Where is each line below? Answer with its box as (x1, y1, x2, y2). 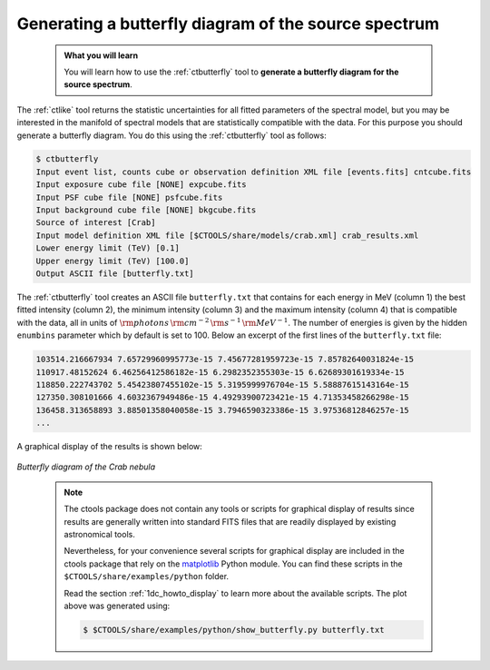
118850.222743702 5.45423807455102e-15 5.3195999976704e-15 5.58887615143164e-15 (35, 379, 410, 389)
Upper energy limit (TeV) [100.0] (35, 255, 190, 266)
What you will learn (64, 50, 139, 61)
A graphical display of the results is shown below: (16, 441, 203, 452)
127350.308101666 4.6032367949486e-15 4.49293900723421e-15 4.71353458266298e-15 (35, 392, 410, 403)
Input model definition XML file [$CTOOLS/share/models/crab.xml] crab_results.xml (35, 230, 419, 241)
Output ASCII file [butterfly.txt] (35, 269, 194, 279)
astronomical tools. (64, 529, 135, 540)
